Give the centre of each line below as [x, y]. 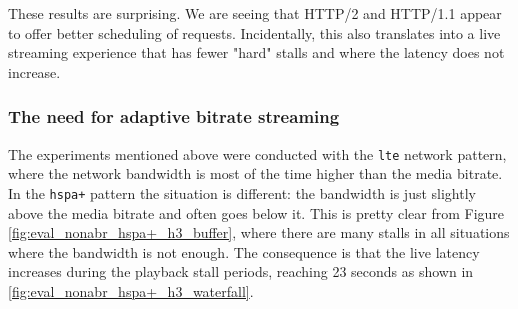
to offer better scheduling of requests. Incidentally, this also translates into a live [254, 32]
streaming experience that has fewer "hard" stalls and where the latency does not [256, 52]
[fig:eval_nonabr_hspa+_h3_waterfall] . [131, 290]
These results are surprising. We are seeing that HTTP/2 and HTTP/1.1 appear [255, 13]
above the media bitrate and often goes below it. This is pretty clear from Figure [256, 212]
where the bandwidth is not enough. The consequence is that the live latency [244, 251]
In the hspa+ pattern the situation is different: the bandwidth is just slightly [242, 192]
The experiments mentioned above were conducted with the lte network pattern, [257, 153]
